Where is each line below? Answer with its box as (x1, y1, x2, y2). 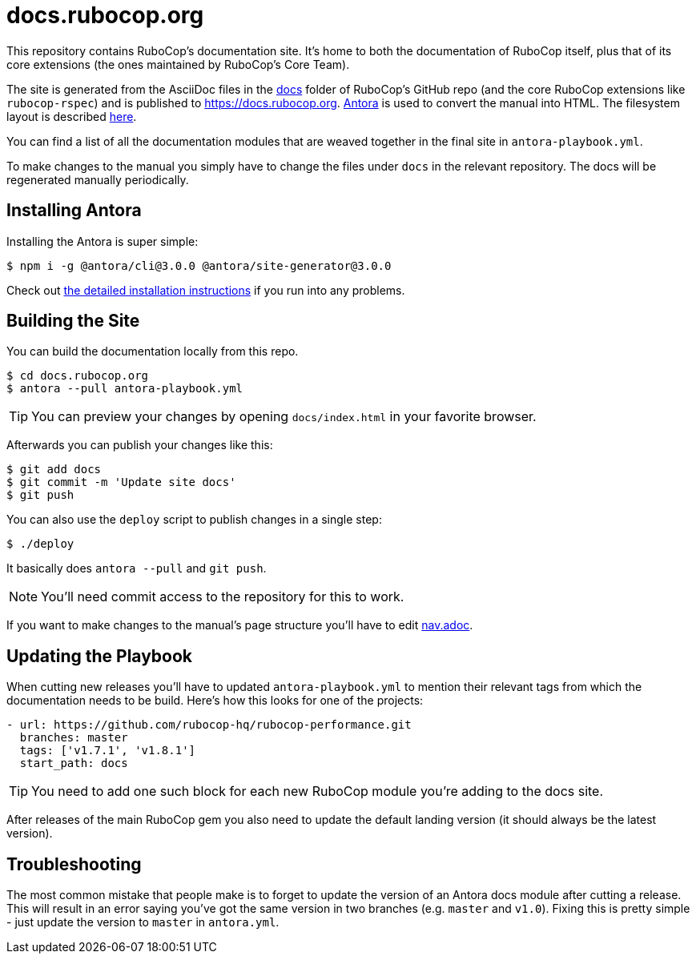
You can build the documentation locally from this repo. (6, 344, 299, 359)
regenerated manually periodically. (6, 172, 189, 187)
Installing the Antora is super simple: (6, 234, 199, 248)
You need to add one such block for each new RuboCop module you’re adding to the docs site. (31, 783, 604, 800)
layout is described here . (6, 109, 137, 123)
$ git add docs (6, 463, 102, 476)
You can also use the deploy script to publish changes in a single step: (6, 512, 382, 527)
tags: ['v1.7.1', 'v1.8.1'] (19, 744, 196, 757)
